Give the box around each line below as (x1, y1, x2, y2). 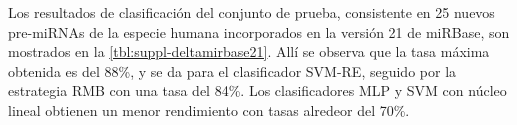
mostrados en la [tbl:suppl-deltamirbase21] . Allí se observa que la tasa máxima (8, 41, 490, 62)
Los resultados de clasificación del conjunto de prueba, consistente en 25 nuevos (8, 2, 495, 22)
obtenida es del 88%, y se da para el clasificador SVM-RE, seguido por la (8, 60, 457, 81)
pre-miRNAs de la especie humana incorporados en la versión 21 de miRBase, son (8, 21, 510, 42)
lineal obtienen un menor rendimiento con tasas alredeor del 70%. (8, 99, 410, 120)
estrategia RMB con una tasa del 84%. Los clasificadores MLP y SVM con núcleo (8, 80, 507, 101)
